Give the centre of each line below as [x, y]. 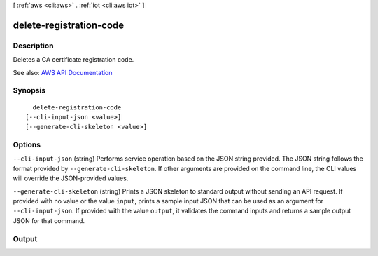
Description [33, 46]
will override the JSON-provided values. [71, 178]
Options [27, 145]
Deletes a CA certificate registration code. [73, 60]
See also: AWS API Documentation [63, 72]
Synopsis [29, 90]
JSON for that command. [49, 220]
